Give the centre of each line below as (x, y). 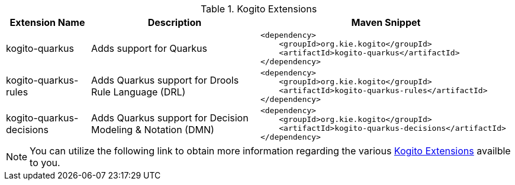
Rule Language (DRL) (138, 92)
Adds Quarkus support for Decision (170, 118)
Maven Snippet (386, 22)
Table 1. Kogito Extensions (259, 9)
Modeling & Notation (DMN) (152, 130)
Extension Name (47, 22)
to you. (45, 163)
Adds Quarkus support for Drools (165, 80)
